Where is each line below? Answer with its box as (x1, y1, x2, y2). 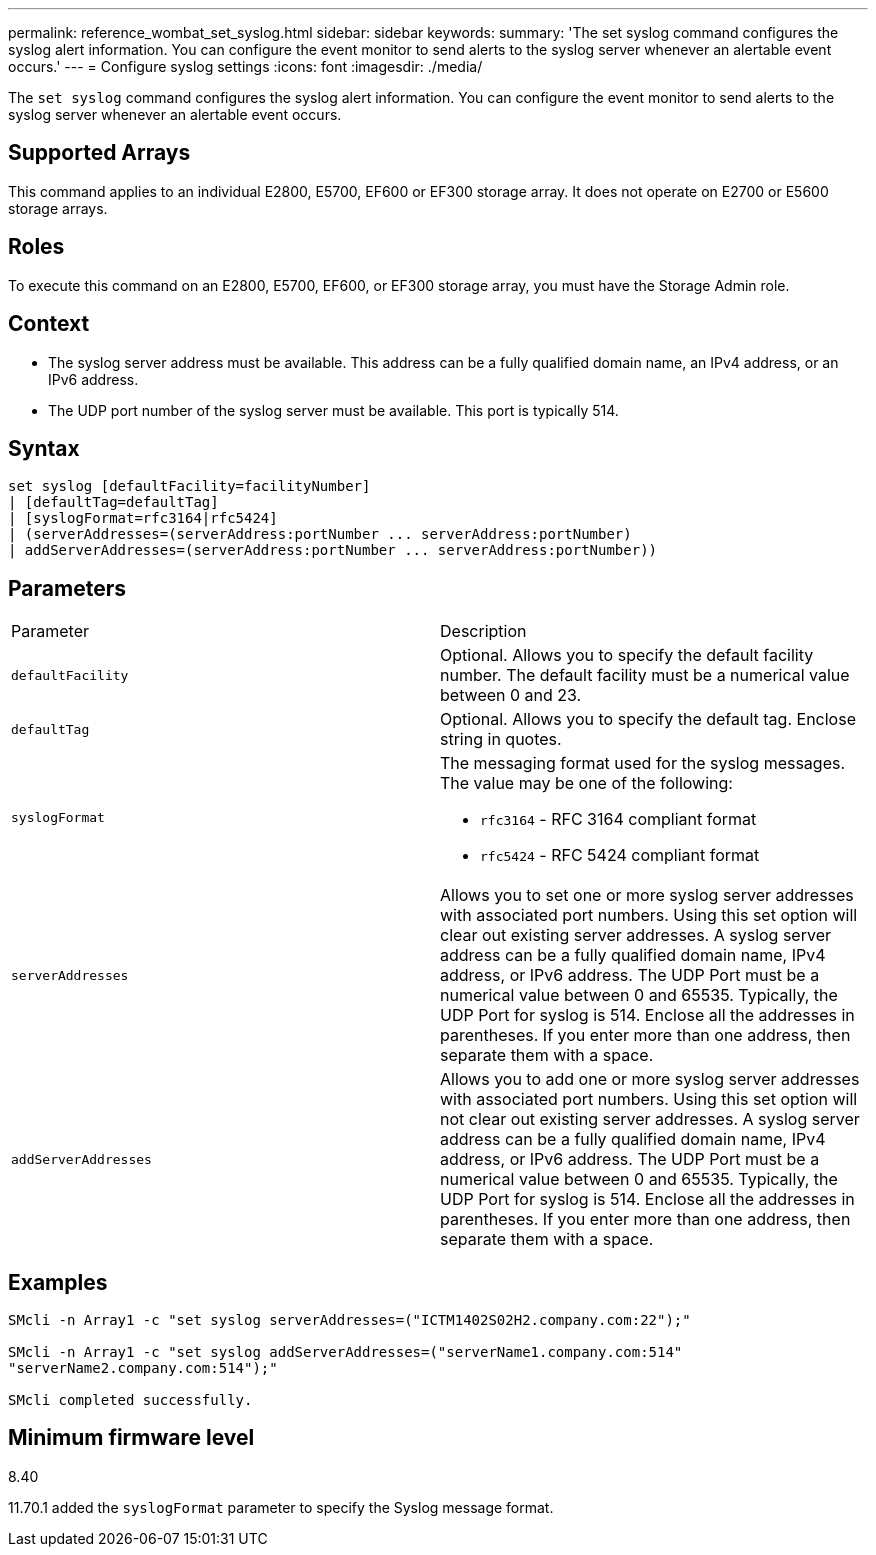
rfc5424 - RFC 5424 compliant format (480, 845, 760, 866)
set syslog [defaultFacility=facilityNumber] (8, 478, 371, 495)
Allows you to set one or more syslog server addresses (440, 885, 854, 906)
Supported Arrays (8, 140, 191, 166)
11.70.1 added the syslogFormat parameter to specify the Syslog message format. (8, 1498, 554, 1516)
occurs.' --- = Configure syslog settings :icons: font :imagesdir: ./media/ (8, 58, 483, 75)
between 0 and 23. (440, 685, 582, 706)
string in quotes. (440, 729, 562, 750)
